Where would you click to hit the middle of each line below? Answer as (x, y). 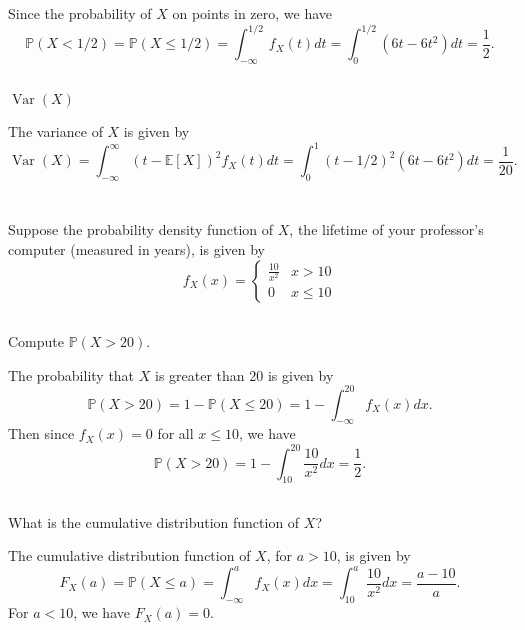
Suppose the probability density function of (141, 229)
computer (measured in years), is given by (136, 248)
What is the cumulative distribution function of (154, 521)
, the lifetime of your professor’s (386, 229)
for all (175, 433)
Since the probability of (80, 13)
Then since (41, 433)
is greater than (199, 374)
